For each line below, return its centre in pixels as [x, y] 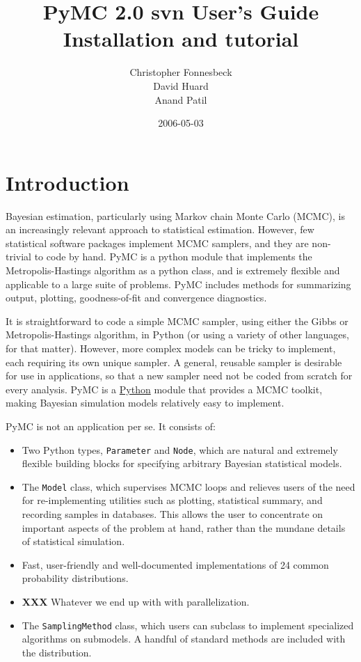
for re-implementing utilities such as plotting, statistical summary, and [172, 500]
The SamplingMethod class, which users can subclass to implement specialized [188, 625]
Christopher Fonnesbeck [181, 72]
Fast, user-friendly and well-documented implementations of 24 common [175, 564]
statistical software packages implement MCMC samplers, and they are [157, 243]
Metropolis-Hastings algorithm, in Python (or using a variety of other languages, [177, 334]
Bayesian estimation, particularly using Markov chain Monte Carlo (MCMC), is [175, 215]
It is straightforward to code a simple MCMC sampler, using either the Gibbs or [177, 321]
